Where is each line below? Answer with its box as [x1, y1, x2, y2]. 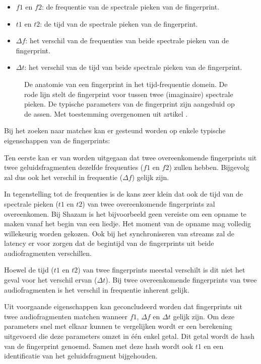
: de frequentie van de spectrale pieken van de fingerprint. [41, 2, 220, 12]
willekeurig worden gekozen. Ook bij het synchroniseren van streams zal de [4, 228, 235, 238]
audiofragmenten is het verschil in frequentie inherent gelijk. [4, 284, 189, 295]
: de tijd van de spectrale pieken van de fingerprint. [40, 18, 198, 29]
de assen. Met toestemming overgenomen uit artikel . [24, 108, 188, 119]
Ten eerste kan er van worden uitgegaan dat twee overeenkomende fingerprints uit [4, 152, 257, 162]
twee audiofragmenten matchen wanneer [4, 311, 128, 321]
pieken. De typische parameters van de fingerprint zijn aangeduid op [24, 99, 235, 109]
